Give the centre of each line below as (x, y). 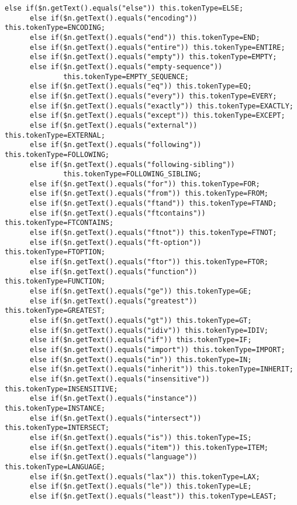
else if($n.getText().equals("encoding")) (113, 18)
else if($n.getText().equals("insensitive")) (120, 379)
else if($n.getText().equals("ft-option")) (115, 242)
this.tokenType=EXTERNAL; (55, 135)
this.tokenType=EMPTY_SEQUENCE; (126, 76)
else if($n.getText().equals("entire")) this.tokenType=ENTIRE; (157, 47)
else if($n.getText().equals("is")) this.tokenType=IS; (141, 437)
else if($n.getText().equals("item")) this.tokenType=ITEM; (149, 447)
